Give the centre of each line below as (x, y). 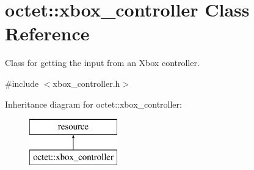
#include (22, 83)
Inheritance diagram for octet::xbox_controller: (93, 104)
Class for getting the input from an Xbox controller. (102, 63)
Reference (47, 33)
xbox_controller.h (86, 83)
